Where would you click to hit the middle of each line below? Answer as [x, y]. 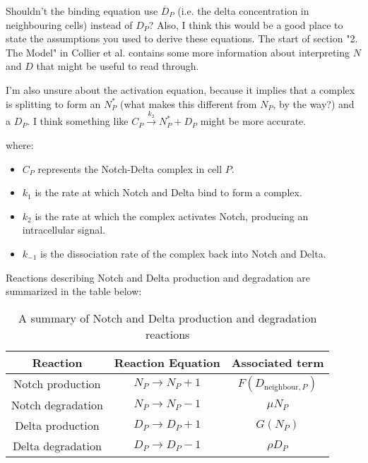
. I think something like [78, 121]
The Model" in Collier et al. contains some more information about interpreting [178, 52]
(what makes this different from [189, 103]
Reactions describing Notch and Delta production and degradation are [158, 277]
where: [20, 144]
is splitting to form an [53, 103]
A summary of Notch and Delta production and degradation [168, 318]
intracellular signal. [64, 230]
